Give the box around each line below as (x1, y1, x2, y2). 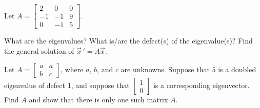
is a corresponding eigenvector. (153, 80, 250, 91)
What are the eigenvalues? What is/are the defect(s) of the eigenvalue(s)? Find (4, 35, 253, 46)
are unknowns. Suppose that (121, 64, 210, 75)
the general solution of (4, 45, 74, 56)
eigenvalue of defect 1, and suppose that (4, 80, 130, 91)
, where (61, 64, 84, 75)
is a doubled (218, 64, 256, 75)
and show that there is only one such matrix (29, 94, 168, 105)
